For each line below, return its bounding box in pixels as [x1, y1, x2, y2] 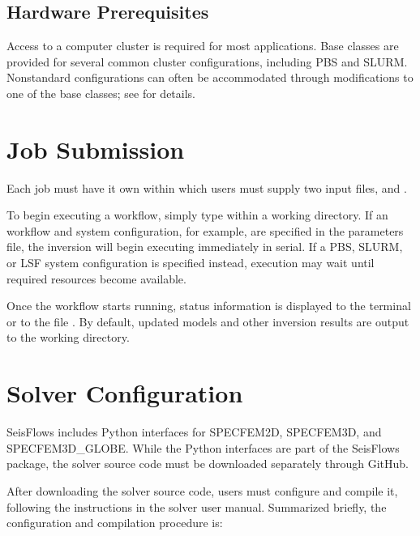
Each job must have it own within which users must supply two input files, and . [6, 179, 407, 196]
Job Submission [6, 132, 185, 165]
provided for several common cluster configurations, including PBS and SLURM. [6, 53, 408, 70]
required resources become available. [6, 270, 186, 287]
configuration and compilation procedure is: [6, 514, 223, 531]
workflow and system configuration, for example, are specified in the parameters [6, 222, 404, 239]
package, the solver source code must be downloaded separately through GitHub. [6, 455, 409, 472]
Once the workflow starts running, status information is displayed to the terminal [6, 297, 411, 314]
